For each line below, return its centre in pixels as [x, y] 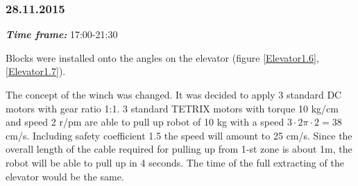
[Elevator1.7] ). [36, 71]
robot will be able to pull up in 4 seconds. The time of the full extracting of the [175, 162]
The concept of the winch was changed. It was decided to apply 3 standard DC [174, 94]
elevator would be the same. [65, 176]
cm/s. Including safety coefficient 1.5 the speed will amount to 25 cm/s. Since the [179, 135]
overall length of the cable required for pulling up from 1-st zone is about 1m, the [179, 149]
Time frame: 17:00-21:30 [62, 34]
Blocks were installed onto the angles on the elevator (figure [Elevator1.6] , [162, 57]
